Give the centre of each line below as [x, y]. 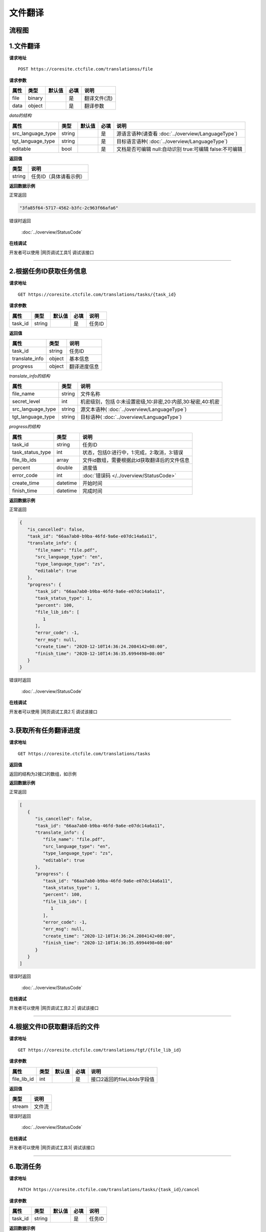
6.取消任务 [25, 1166]
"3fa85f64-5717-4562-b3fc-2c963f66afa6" [69, 208]
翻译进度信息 [84, 367]
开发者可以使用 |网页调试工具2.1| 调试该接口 [53, 712]
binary [35, 98]
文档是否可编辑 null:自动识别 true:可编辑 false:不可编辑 [179, 149]
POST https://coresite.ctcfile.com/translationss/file [85, 69]
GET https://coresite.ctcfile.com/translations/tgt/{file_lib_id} [100, 1050]
